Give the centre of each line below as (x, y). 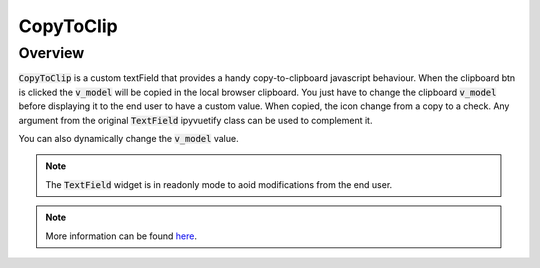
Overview (51, 53)
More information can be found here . (121, 236)
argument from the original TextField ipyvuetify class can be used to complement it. (195, 120)
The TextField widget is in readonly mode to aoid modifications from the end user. (219, 184)
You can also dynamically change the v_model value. (128, 138)
